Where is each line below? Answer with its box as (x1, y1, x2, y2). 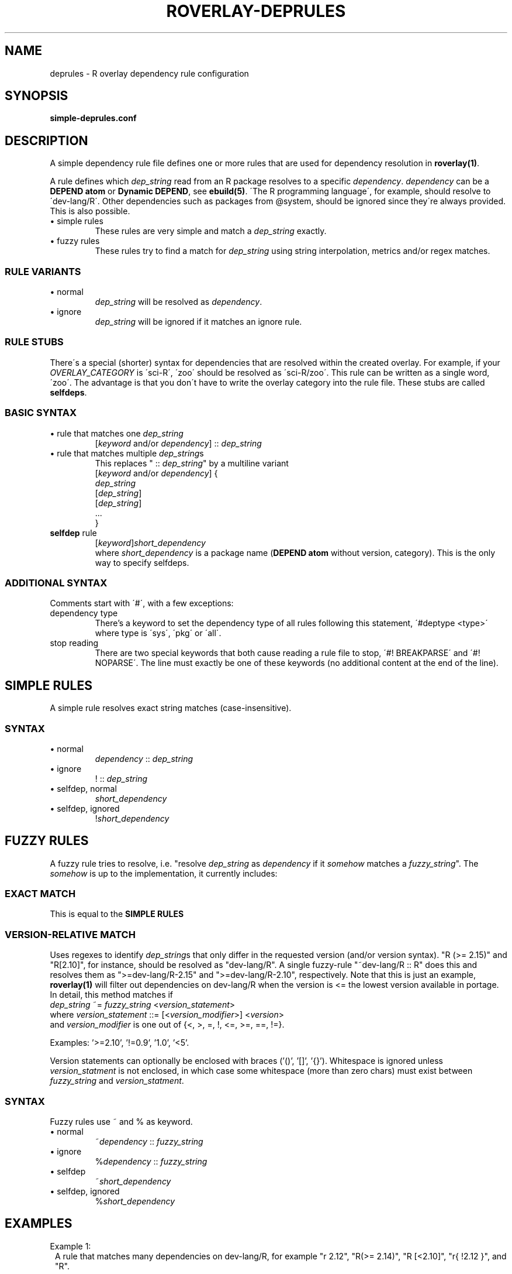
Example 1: (50, 1241, 91, 1251)
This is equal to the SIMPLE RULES (50, 909, 184, 919)
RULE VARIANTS (5, 265, 81, 277)
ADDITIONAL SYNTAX (5, 576, 108, 589)
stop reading (50, 638, 99, 648)
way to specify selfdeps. (95, 557, 189, 568)
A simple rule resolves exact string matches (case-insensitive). (50, 703, 292, 713)
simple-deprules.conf (50, 113, 137, 123)
